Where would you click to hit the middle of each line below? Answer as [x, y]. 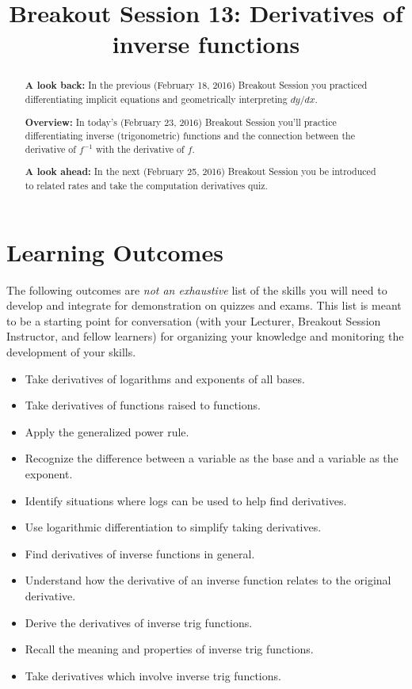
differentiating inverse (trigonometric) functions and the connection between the [190, 136]
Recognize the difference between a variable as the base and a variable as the [212, 458]
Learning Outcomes [115, 251]
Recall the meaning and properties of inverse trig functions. [169, 649]
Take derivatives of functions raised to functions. [143, 405]
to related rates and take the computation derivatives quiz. [146, 186]
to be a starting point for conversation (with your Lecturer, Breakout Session [194, 320]
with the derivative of [140, 148]
